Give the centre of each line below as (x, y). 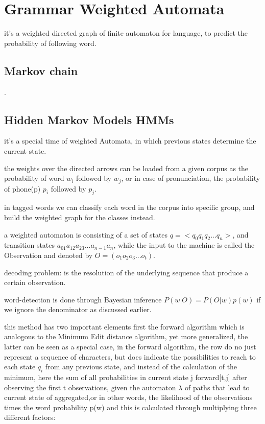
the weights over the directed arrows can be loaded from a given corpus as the (126, 168)
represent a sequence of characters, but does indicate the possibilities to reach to (130, 356)
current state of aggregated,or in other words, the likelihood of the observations (128, 397)
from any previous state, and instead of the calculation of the (141, 367)
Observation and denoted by (49, 255)
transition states (30, 245)
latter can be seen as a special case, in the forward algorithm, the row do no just (130, 347)
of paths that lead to (217, 387)
